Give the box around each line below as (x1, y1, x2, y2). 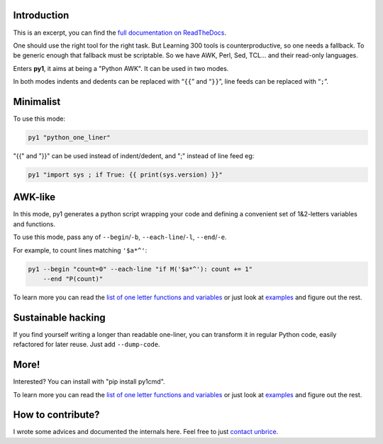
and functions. (13, 220, 56, 228)
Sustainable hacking (13, 311, 106, 323)
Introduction (13, 9, 70, 21)
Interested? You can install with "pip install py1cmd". (13, 377, 166, 386)
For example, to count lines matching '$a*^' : (13, 245, 148, 255)
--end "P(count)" (43, 274, 104, 283)
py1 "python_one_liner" (28, 133, 111, 141)
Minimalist (13, 96, 61, 108)
